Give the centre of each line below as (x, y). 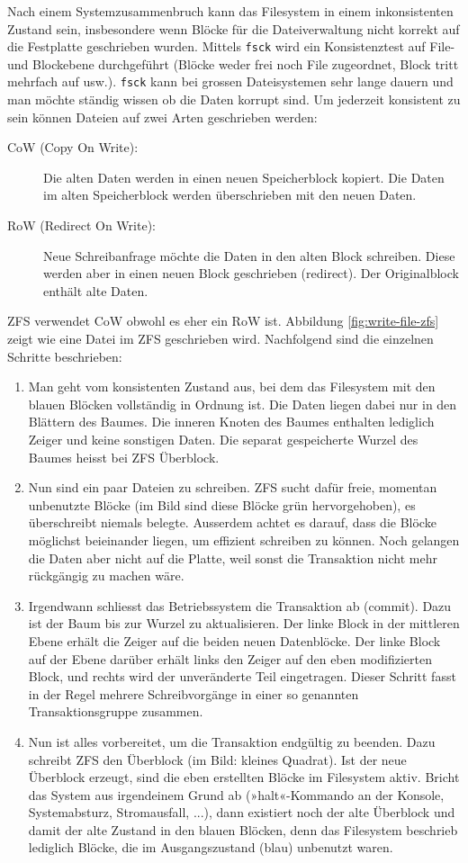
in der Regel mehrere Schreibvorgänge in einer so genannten (193, 693)
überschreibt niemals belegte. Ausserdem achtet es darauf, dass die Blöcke (232, 522)
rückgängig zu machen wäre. (106, 575)
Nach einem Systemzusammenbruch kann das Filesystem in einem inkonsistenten (230, 11)
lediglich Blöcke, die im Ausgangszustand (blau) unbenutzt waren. (211, 847)
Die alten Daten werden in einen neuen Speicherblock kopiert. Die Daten (244, 177)
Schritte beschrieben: (65, 356)
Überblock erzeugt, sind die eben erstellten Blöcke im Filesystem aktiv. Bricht (244, 777)
